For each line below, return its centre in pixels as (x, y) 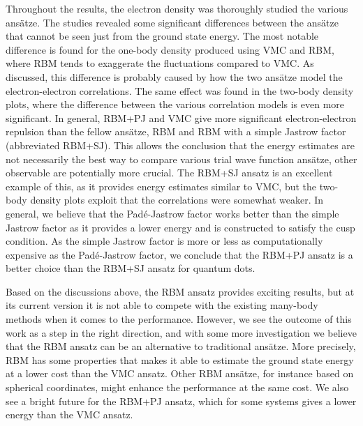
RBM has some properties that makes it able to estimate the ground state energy (180, 359)
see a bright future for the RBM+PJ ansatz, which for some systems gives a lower (181, 401)
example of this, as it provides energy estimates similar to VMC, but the (161, 186)
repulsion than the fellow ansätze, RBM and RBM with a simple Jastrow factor (176, 131)
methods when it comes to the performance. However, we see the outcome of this (179, 319)
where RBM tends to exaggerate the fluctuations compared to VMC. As (160, 63)
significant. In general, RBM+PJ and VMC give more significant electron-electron (181, 117)
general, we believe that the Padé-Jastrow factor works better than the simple (172, 213)
